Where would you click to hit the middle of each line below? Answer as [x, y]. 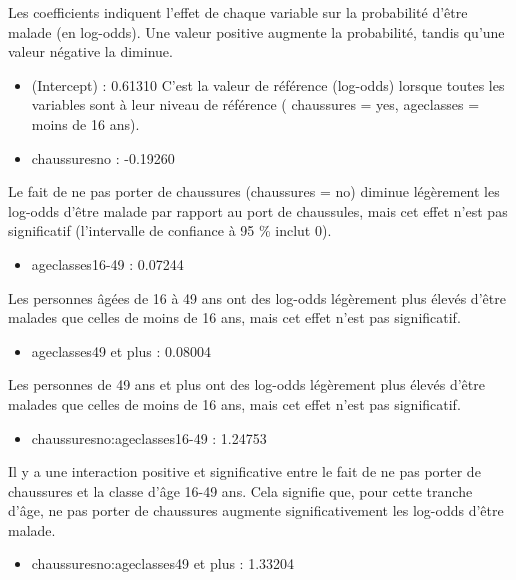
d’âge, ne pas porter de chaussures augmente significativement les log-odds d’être [256, 510]
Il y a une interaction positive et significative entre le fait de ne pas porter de [244, 471]
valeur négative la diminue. [90, 51]
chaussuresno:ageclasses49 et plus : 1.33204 [163, 563]
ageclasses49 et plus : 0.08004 [121, 350]
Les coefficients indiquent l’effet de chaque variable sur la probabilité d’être [238, 12]
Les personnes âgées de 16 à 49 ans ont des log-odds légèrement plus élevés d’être [257, 297]
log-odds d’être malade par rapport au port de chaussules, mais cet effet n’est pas [258, 210]
